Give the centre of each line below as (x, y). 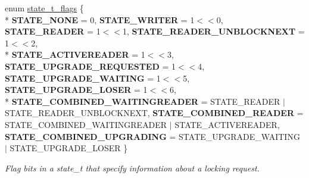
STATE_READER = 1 (53, 31)
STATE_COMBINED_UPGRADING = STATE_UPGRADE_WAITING (152, 136)
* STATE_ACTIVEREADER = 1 (75, 54)
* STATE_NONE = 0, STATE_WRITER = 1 (100, 19)
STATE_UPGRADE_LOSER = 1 (76, 90)
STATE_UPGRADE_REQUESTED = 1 (90, 66)
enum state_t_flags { (44, 8)
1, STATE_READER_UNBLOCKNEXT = (213, 31)
